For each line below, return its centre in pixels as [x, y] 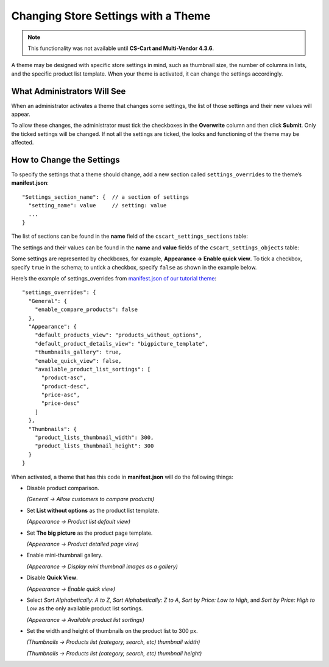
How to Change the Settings [65, 160]
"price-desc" [61, 403]
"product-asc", [64, 378]
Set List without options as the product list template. [93, 510]
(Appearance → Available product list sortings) [85, 619]
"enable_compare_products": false [86, 310]
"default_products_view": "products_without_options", [118, 335]
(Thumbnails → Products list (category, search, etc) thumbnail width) [113, 642]
